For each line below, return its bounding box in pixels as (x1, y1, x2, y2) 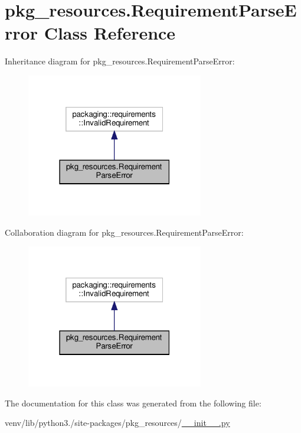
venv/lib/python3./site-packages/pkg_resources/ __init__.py (5, 416, 230, 429)
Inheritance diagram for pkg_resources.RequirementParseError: (5, 55, 235, 67)
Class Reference (44, 21, 176, 45)
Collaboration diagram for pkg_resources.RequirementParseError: (5, 226, 244, 238)
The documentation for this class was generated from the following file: (5, 396, 261, 409)
